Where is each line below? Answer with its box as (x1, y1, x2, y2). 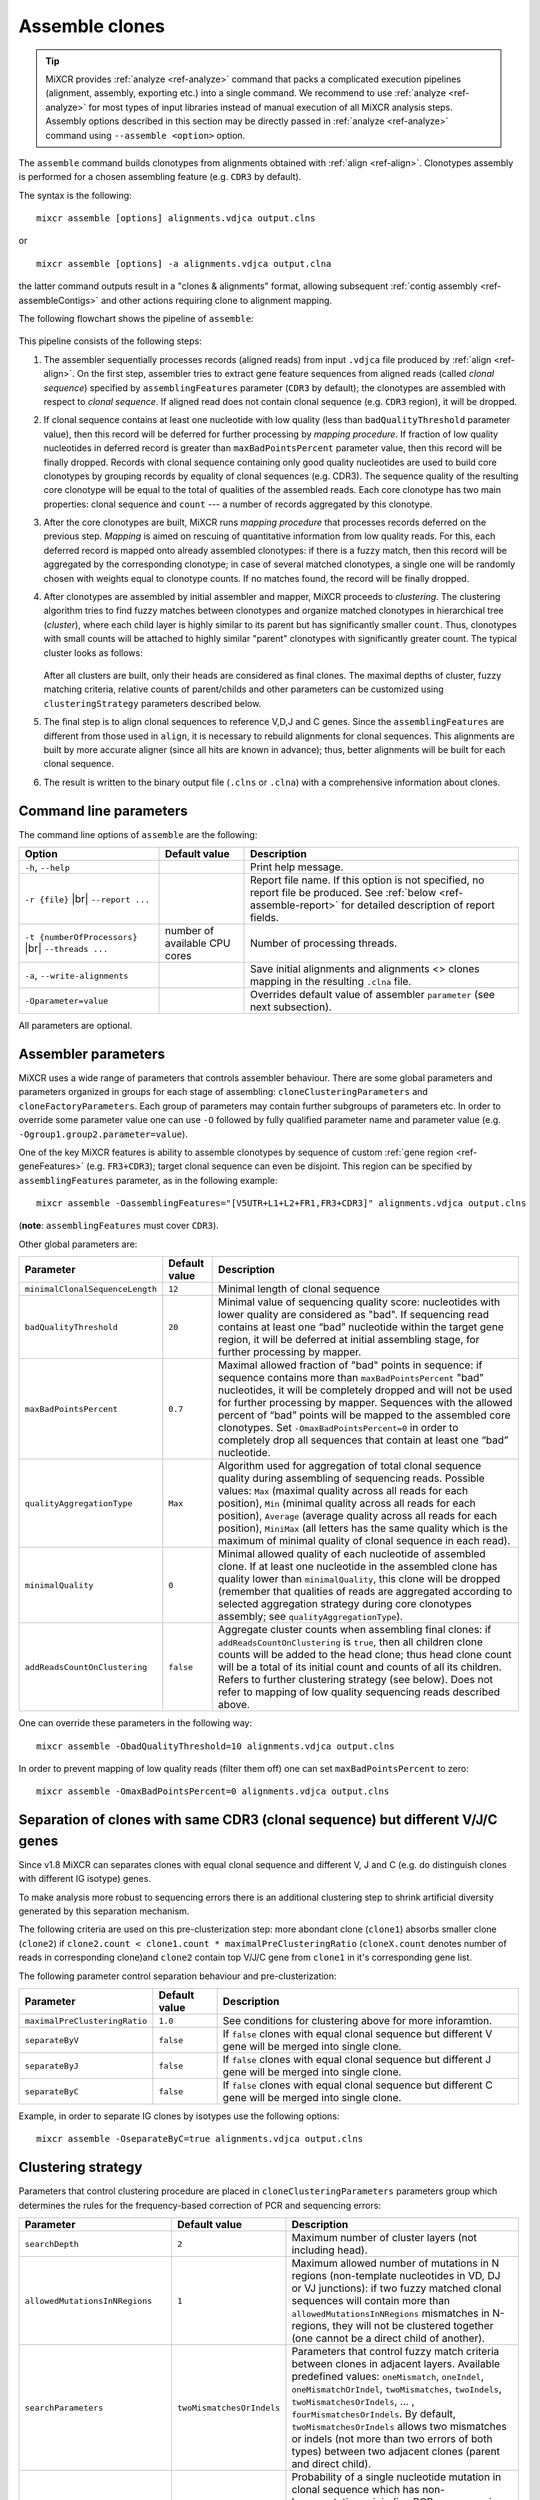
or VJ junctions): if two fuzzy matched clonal (291, 2281, 502, 2295)
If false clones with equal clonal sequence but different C (222, 2078, 494, 2092)
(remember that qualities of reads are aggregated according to (218, 1585, 513, 1599)
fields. (250, 911, 280, 925)
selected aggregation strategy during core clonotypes (218, 1597, 472, 1611)
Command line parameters (18, 802, 189, 819)
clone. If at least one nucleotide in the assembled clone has (218, 1560, 498, 1574)
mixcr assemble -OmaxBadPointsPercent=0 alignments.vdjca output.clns (36, 1786, 390, 1797)
